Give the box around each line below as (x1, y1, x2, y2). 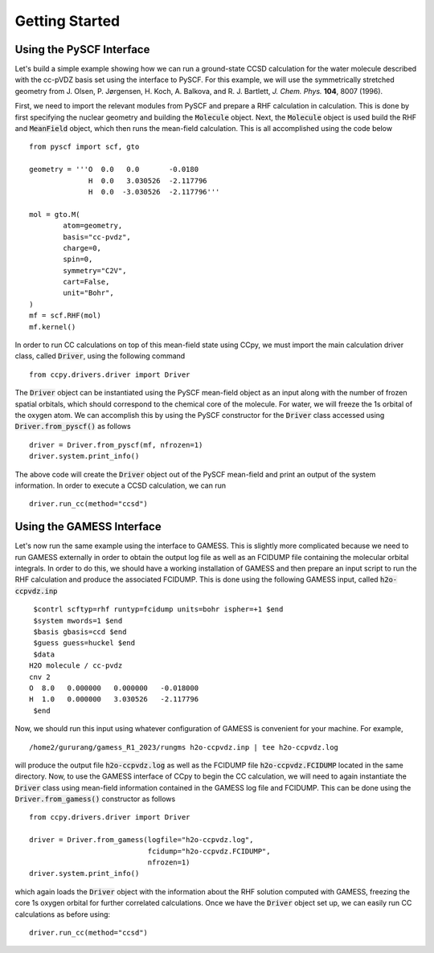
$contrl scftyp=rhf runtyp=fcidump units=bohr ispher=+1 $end (33, 605, 284, 614)
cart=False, (63, 277, 110, 287)
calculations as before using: (14, 909, 111, 919)
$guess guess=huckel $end (33, 639, 136, 648)
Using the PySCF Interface (14, 43, 150, 56)
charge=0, (63, 243, 102, 252)
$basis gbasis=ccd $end (33, 627, 127, 636)
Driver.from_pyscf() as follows (14, 422, 132, 432)
